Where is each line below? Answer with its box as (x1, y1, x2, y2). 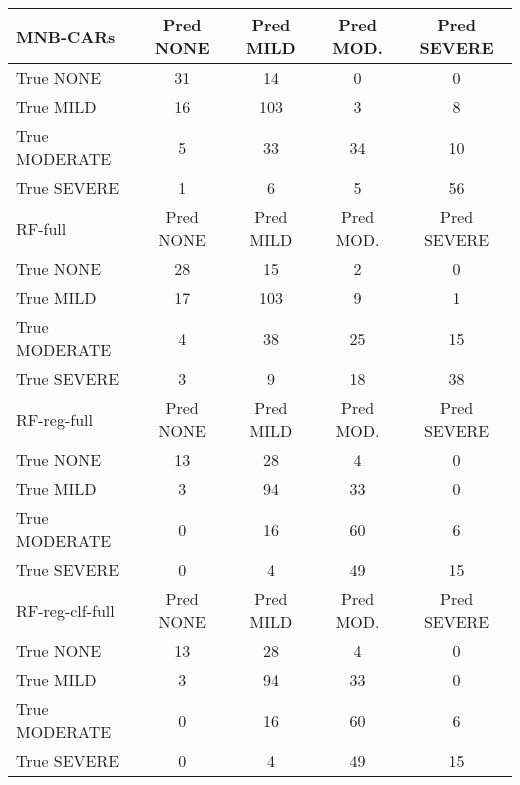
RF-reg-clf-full (16, 598, 115, 622)
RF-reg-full (16, 407, 93, 431)
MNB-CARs (16, 24, 116, 48)
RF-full (16, 216, 67, 240)
